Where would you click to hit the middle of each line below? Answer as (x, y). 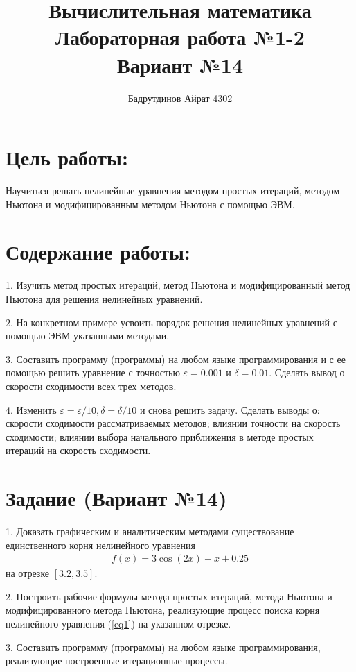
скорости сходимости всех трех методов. (91, 386)
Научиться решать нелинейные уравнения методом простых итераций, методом (173, 191)
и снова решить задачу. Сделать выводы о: (230, 409)
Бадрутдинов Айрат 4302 (180, 98)
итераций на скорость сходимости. (78, 450)
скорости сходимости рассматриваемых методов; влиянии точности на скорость (173, 423)
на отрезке (28, 573)
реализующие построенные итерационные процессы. (117, 661)
